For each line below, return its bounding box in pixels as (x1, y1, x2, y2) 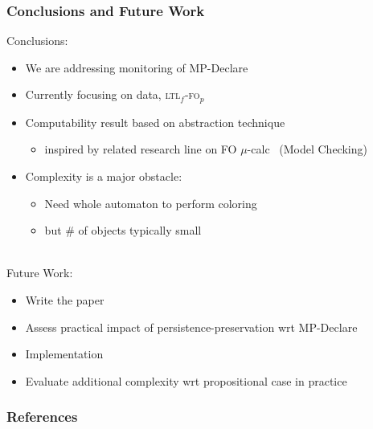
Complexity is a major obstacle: (25, 168, 182, 185)
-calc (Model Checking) (247, 141, 367, 157)
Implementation (25, 345, 104, 362)
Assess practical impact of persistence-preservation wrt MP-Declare (25, 318, 358, 335)
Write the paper (25, 292, 105, 308)
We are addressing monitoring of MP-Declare (25, 59, 248, 76)
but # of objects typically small (44, 222, 202, 239)
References (6, 407, 78, 427)
